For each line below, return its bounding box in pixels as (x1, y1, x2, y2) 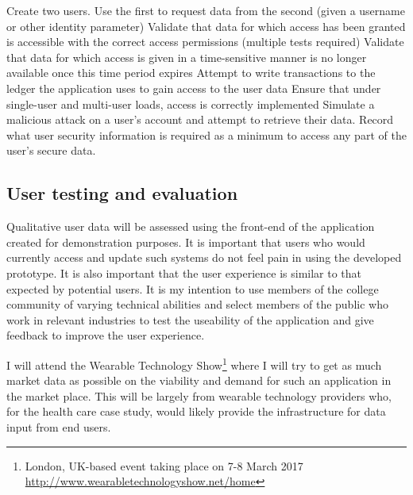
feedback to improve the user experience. (6, 327, 205, 343)
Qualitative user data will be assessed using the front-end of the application (6, 218, 375, 235)
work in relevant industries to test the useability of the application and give (6, 311, 374, 328)
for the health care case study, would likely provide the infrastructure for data (6, 403, 386, 420)
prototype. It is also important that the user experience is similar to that (6, 264, 362, 281)
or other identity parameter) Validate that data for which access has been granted (6, 17, 406, 34)
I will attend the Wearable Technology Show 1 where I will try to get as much (6, 354, 382, 373)
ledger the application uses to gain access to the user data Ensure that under (6, 79, 381, 96)
